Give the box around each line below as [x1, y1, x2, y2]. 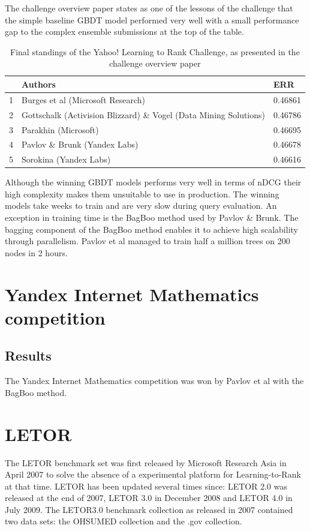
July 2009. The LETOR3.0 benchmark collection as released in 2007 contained [5, 503, 293, 515]
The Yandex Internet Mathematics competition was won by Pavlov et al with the [5, 374, 304, 387]
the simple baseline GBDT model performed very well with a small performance [5, 13, 299, 26]
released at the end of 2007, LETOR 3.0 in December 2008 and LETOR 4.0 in [5, 491, 293, 504]
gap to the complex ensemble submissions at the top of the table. [5, 25, 244, 38]
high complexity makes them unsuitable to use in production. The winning [5, 187, 279, 200]
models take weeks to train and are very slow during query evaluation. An [5, 199, 277, 212]
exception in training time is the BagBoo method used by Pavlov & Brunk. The [5, 211, 299, 224]
